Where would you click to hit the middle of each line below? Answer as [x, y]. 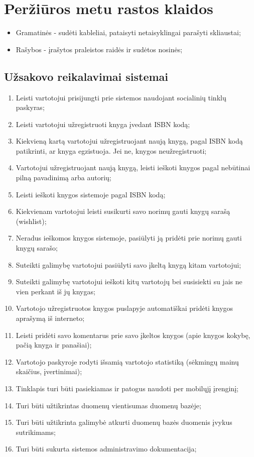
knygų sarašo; [37, 248]
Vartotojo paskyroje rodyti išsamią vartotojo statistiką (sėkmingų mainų [127, 361]
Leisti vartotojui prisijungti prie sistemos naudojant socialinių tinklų [121, 97]
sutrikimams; [36, 432]
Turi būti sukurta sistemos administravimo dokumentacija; [106, 449]
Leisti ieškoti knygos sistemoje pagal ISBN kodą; [91, 194]
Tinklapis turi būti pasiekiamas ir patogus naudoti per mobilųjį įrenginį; [127, 388]
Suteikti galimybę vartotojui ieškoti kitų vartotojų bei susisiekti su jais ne [129, 281]
